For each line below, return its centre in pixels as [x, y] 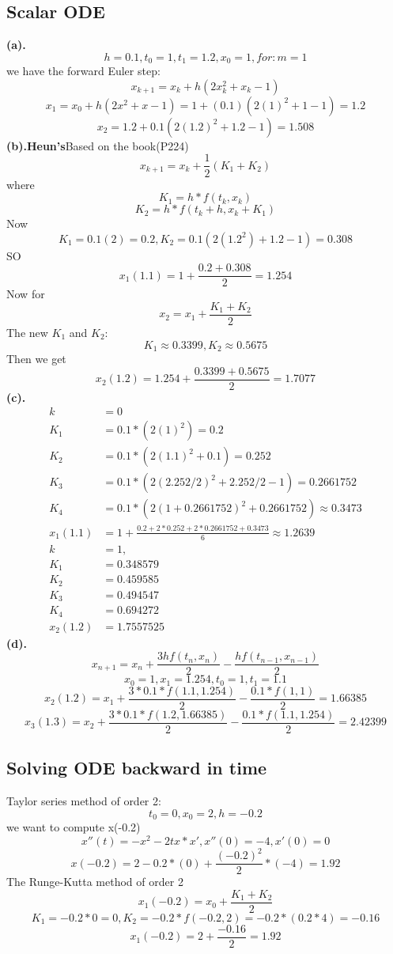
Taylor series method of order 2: [84, 801]
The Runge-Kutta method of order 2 [95, 882]
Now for [26, 294]
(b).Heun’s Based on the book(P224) [98, 145]
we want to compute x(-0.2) [74, 827]
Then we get [36, 359]
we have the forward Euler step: [83, 71]
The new [27, 332]
